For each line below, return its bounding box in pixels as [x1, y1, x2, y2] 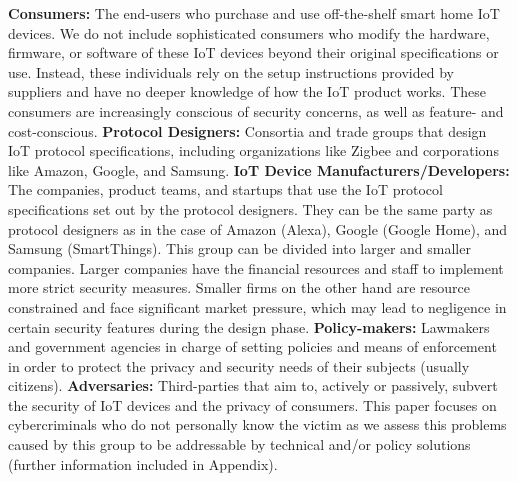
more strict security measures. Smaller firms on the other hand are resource [8, 277, 471, 298]
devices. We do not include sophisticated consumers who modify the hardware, [8, 22, 490, 43]
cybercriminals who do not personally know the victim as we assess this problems [8, 414, 507, 435]
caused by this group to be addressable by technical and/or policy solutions [8, 434, 471, 455]
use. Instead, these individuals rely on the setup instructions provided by [8, 61, 454, 82]
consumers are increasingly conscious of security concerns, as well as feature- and [8, 100, 504, 121]
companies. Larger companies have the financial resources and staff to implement [8, 257, 504, 278]
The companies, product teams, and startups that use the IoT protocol [8, 179, 443, 200]
